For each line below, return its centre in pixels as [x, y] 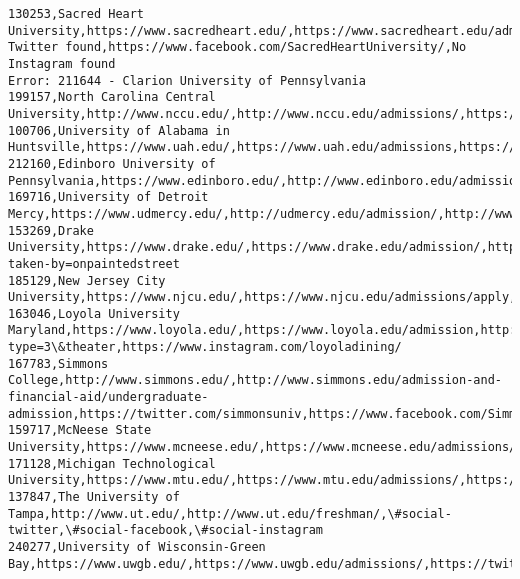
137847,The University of [94, 497]
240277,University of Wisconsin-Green [137, 547]
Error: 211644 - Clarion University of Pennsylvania [187, 80]
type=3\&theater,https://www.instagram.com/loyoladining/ [205, 347]
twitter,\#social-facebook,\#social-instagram [165, 530]
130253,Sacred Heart [76, 14]
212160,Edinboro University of [112, 163]
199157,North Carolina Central [112, 97]
